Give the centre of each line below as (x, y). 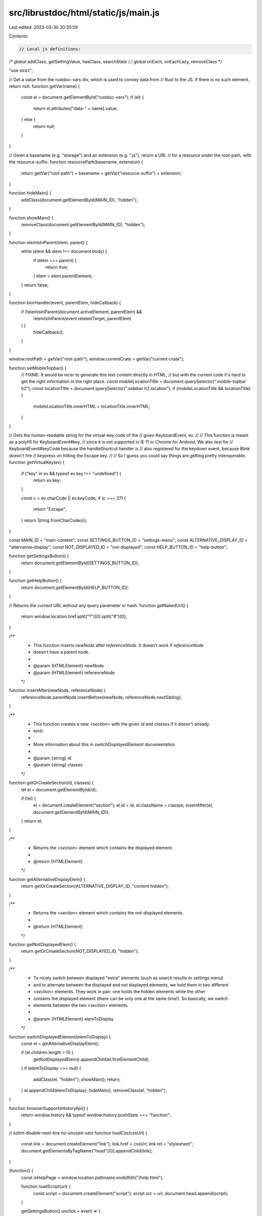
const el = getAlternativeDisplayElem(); (60, 1044)
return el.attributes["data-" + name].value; (75, 108)
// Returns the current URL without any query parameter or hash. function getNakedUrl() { (99, 605)
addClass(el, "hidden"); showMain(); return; (77, 1079)
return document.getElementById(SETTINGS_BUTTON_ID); (80, 563)
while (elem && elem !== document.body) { (64, 251)
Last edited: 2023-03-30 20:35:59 (43, 27)
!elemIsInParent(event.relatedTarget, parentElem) (82, 319)
